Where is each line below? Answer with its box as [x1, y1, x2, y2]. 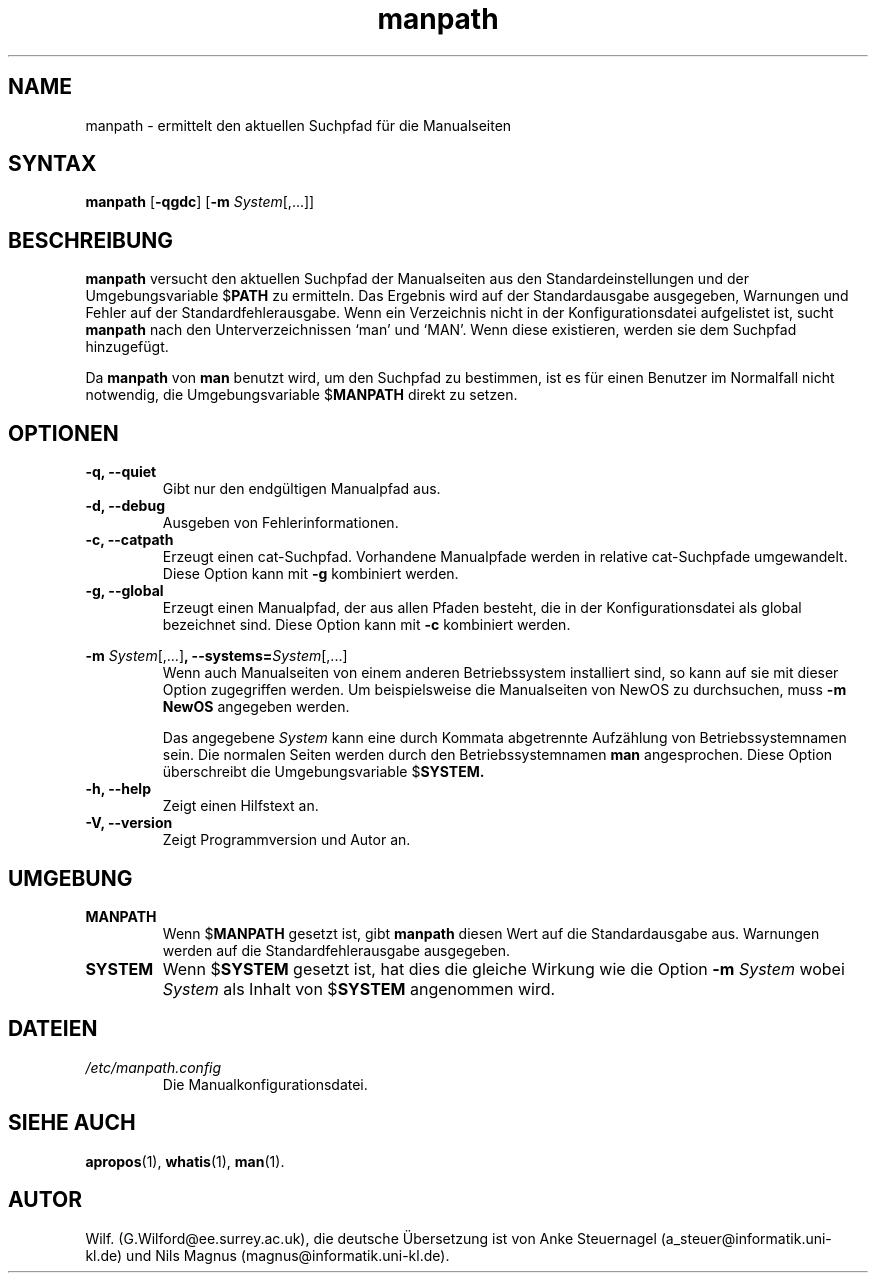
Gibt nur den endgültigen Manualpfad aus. [162, 480, 441, 498]
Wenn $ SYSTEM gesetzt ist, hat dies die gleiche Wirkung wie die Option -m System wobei [162, 958, 845, 979]
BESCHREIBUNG [8, 227, 174, 253]
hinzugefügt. [85, 338, 169, 356]
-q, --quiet [85, 463, 157, 481]
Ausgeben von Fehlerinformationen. [162, 514, 399, 532]
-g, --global [85, 582, 164, 600]
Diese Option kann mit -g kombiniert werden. [162, 565, 459, 583]
